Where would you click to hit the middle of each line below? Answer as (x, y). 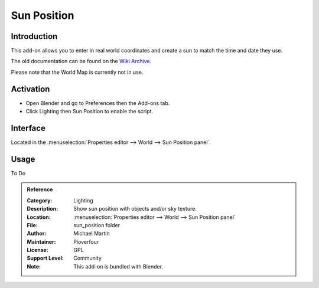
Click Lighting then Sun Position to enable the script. (89, 112)
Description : (43, 209)
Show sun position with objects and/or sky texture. (135, 209)
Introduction (34, 36)
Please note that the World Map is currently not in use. (77, 72)
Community (87, 258)
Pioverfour (86, 241)
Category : (40, 200)
